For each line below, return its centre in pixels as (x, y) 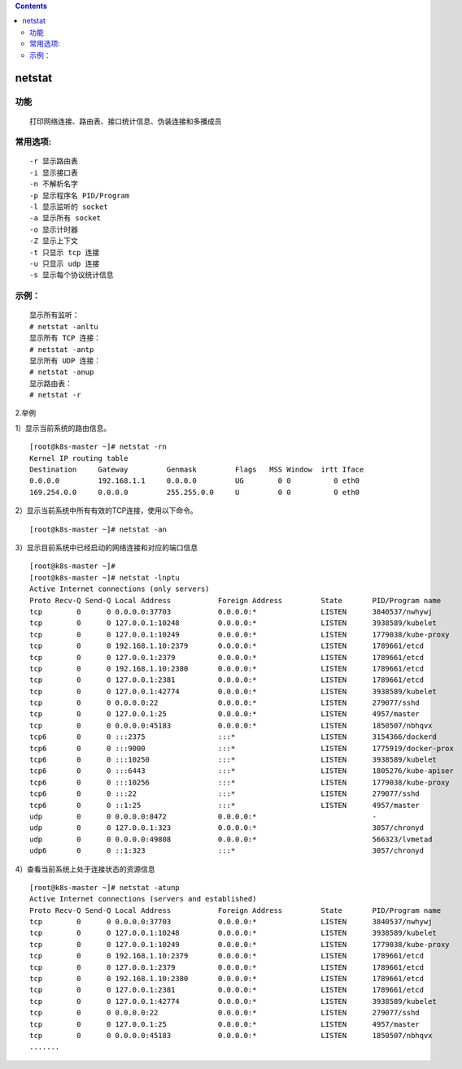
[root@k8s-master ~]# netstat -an (98, 529)
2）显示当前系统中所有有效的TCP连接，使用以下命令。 (107, 511)
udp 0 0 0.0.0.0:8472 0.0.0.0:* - (203, 816)
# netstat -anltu (64, 326)
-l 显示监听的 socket (69, 207)
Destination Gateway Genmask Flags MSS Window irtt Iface (197, 470)
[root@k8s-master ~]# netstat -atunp (105, 887)
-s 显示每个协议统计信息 (72, 275)
